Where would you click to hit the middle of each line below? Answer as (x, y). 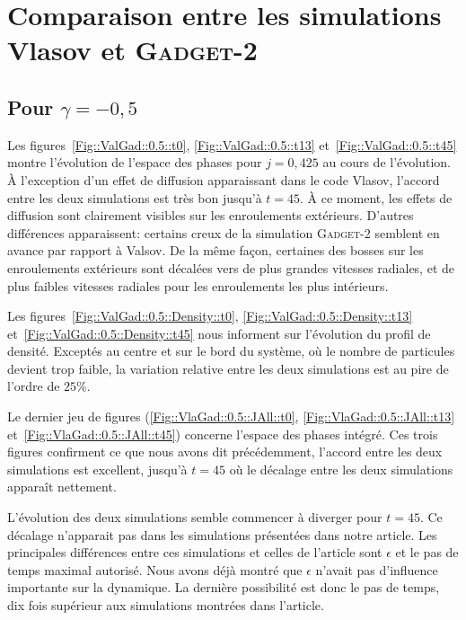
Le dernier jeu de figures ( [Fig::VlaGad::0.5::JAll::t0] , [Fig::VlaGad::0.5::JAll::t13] (231, 416)
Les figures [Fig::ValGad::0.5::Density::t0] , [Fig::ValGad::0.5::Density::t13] (210, 316)
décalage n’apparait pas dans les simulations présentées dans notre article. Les (222, 534)
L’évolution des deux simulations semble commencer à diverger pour (195, 517)
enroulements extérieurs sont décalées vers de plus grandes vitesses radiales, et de (231, 267)
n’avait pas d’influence (377, 569)
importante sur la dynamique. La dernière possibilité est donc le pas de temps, (224, 587)
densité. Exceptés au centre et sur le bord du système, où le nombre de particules (231, 351)
